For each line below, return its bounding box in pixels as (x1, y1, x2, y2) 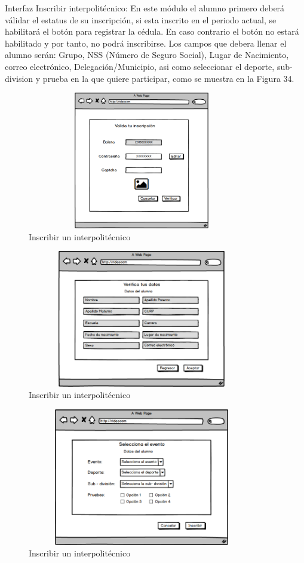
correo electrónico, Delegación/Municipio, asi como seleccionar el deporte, (5, 60, 275, 72)
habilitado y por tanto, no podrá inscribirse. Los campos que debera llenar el (5, 36, 287, 49)
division (5, 72, 33, 84)
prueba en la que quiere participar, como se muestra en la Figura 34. (42, 72, 294, 84)
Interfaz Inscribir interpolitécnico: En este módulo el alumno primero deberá (5, 2, 285, 14)
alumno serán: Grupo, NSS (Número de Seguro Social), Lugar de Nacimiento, (5, 48, 289, 61)
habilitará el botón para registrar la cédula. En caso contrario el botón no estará (5, 25, 299, 38)
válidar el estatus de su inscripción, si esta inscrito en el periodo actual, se (5, 13, 277, 26)
